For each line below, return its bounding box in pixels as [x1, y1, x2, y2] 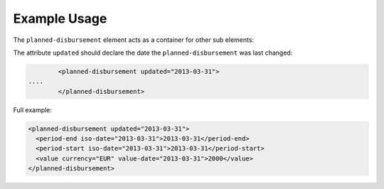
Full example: [13, 105, 53, 114]
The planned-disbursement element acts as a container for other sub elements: [13, 36, 255, 44]
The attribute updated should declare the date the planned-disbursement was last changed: [13, 48, 293, 57]
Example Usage [13, 11, 107, 26]
